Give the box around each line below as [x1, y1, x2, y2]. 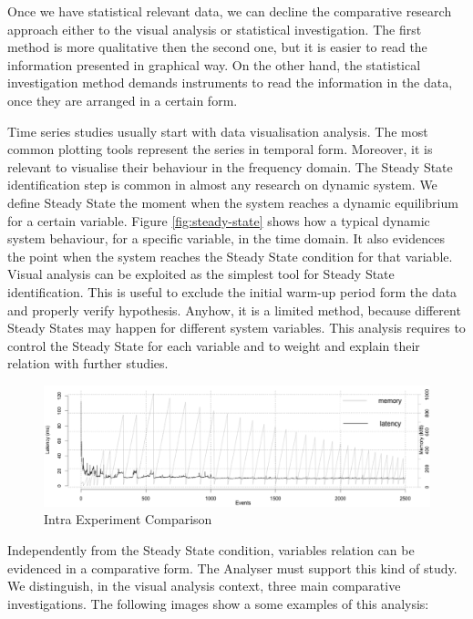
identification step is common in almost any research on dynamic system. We [7, 175, 437, 194]
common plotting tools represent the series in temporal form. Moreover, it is [7, 139, 433, 159]
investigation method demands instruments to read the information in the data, [7, 73, 453, 92]
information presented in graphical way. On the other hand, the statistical [7, 55, 421, 74]
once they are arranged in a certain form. [7, 90, 238, 109]
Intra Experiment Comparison [44, 510, 212, 529]
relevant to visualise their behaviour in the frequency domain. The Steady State [7, 157, 453, 176]
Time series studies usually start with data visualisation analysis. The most [7, 121, 428, 140]
